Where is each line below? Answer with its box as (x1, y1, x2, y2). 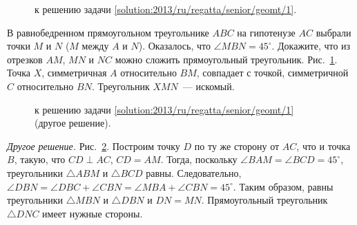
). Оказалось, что (138, 39, 211, 53)
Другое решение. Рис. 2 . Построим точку (7, 138, 180, 153)
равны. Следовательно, (146, 165, 242, 180)
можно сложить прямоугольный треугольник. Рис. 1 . (115, 52, 338, 66)
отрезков (7, 52, 43, 66)
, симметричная (41, 65, 107, 80)
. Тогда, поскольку (160, 152, 238, 167)
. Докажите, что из (271, 39, 351, 53)
